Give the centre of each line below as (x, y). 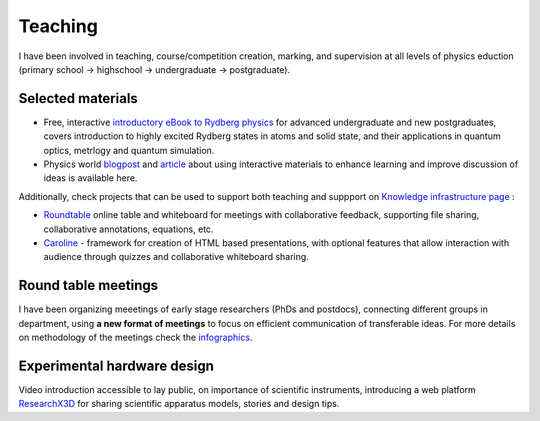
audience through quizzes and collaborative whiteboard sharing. (176, 257)
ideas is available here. (90, 178)
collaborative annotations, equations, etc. (128, 229)
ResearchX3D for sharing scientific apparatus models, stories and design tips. (179, 404)
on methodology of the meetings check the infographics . (135, 337)
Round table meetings (88, 285)
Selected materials (78, 98)
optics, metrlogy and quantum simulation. (129, 150)
